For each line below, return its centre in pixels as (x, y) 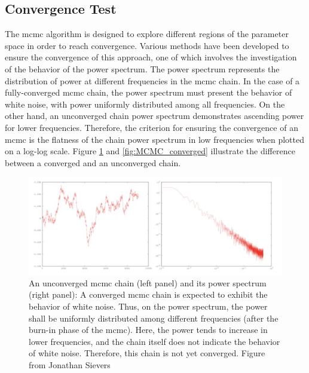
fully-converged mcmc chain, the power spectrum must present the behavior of (149, 92)
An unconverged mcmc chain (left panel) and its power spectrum (148, 282)
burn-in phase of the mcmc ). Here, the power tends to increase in (148, 330)
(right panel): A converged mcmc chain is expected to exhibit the (148, 294)
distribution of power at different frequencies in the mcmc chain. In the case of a (152, 80)
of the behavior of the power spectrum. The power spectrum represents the (142, 68)
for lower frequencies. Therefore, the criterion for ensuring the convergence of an (152, 127)
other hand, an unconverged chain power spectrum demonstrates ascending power (154, 116)
